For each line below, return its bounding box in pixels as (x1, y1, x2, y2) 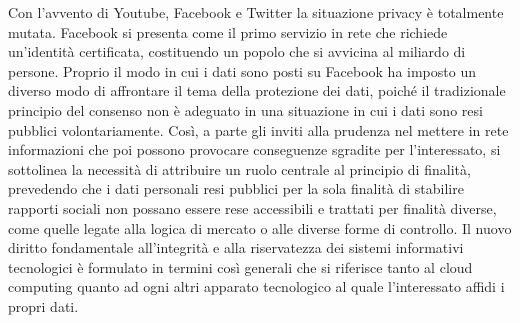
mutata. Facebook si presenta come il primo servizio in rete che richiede (8, 21, 448, 42)
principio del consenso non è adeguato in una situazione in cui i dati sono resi (8, 99, 483, 120)
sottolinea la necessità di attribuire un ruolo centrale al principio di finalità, (8, 158, 471, 179)
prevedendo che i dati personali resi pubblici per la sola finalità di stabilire (8, 178, 464, 199)
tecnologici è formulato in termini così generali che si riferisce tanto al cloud (8, 256, 473, 277)
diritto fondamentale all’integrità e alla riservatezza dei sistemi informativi (8, 237, 464, 258)
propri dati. (8, 295, 79, 316)
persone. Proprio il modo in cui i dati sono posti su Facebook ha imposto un (8, 60, 476, 81)
